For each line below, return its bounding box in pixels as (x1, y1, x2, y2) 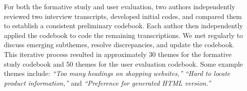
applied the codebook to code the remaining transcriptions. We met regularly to (4, 30, 243, 40)
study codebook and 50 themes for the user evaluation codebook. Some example (4, 58, 243, 69)
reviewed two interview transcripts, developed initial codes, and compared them (4, 11, 242, 21)
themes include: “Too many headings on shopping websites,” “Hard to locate (4, 68, 230, 78)
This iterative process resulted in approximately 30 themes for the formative (4, 49, 232, 59)
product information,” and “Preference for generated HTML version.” (4, 77, 211, 88)
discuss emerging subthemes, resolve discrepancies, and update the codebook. (4, 39, 235, 50)
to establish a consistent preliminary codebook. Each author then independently (4, 20, 243, 31)
